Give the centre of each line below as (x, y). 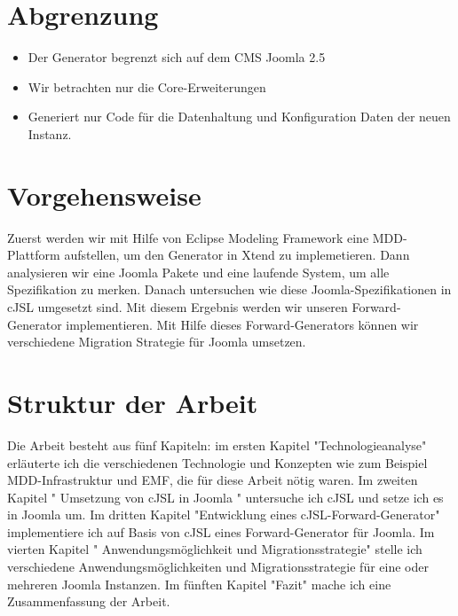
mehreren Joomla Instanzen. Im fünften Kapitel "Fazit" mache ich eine (199, 584)
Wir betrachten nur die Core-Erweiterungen (147, 86)
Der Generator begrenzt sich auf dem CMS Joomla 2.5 (177, 57)
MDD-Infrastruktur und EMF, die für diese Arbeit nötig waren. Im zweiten (213, 480)
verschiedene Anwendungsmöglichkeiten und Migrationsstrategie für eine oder (218, 567)
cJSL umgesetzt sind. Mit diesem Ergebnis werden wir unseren (178, 307)
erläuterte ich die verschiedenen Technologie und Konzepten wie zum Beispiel (217, 462)
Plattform (34, 255)
